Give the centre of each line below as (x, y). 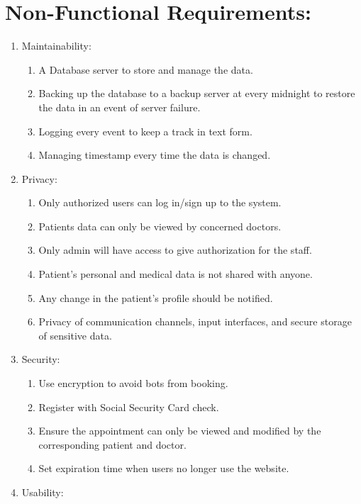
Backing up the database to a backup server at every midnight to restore (197, 93)
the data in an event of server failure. (120, 107)
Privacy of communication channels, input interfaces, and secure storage (195, 321)
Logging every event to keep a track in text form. (145, 131)
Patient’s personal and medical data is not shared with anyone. (176, 274)
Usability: (43, 492)
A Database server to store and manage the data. (146, 69)
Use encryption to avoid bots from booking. (133, 383)
